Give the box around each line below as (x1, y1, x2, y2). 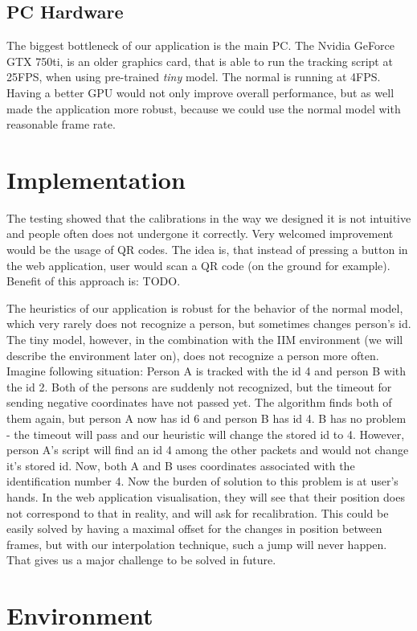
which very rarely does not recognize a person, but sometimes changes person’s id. (6, 315, 411, 332)
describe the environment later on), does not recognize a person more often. (6, 346, 379, 363)
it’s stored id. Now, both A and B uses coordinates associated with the (6, 457, 355, 473)
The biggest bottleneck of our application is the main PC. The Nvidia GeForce (6, 37, 395, 54)
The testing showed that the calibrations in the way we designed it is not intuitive (6, 209, 411, 226)
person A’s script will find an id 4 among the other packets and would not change (6, 441, 409, 458)
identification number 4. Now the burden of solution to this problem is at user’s (6, 473, 399, 490)
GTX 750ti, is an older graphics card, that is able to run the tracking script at (6, 52, 393, 69)
